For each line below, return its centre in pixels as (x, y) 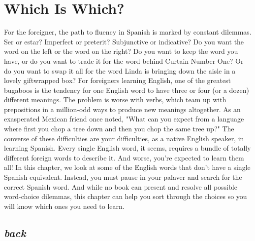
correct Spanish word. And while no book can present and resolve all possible (121, 186)
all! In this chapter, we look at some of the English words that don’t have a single (127, 167)
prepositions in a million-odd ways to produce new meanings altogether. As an (122, 109)
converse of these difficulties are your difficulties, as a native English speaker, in (124, 138)
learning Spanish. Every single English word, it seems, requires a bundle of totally (127, 148)
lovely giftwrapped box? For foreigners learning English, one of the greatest (117, 80)
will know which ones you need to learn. (64, 206)
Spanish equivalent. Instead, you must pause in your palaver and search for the (123, 177)
